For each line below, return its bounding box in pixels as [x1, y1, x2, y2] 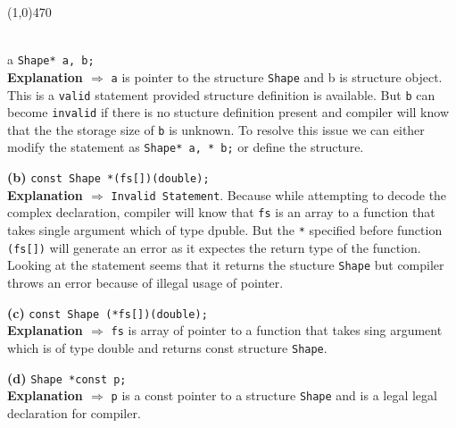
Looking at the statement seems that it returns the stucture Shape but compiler [7, 256, 444, 274]
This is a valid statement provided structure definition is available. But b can [7, 85, 435, 104]
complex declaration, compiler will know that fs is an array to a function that [7, 203, 435, 222]
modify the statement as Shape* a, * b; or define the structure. [7, 138, 364, 156]
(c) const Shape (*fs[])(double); [7, 303, 208, 322]
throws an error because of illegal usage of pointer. [7, 273, 284, 292]
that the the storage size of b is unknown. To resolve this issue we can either [7, 120, 425, 138]
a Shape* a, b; [7, 50, 95, 69]
